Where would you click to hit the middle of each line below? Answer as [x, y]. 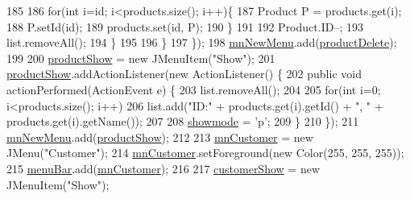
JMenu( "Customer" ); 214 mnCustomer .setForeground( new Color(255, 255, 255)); [205, 153]
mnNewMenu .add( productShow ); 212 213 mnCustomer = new [160, 137]
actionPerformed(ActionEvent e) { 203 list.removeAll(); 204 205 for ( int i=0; [194, 89]
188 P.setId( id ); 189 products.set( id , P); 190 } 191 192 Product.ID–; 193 [185, 26]
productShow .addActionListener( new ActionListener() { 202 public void [184, 74]
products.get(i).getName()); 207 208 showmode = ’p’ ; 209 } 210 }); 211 [183, 121]
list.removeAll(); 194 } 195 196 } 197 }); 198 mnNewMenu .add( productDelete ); [202, 42]
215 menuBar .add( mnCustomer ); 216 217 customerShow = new [163, 168]
